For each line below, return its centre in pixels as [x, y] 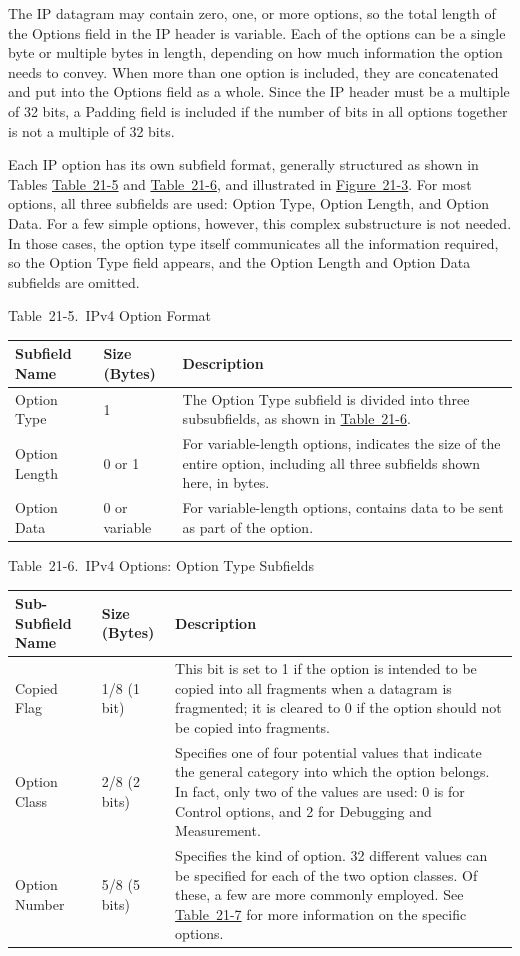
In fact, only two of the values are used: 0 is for [320, 790]
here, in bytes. [226, 482]
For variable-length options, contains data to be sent [343, 507]
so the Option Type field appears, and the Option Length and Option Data [239, 262]
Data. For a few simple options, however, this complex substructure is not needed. [260, 222]
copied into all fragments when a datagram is [313, 687]
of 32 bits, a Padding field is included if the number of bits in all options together [258, 110]
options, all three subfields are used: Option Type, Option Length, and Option [248, 203]
